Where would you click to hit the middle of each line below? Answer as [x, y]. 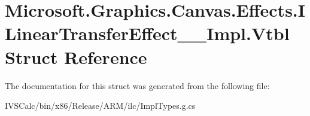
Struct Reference [76, 57]
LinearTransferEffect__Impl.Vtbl [147, 33]
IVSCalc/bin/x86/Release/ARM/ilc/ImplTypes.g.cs [100, 106]
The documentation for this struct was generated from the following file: [137, 85]
